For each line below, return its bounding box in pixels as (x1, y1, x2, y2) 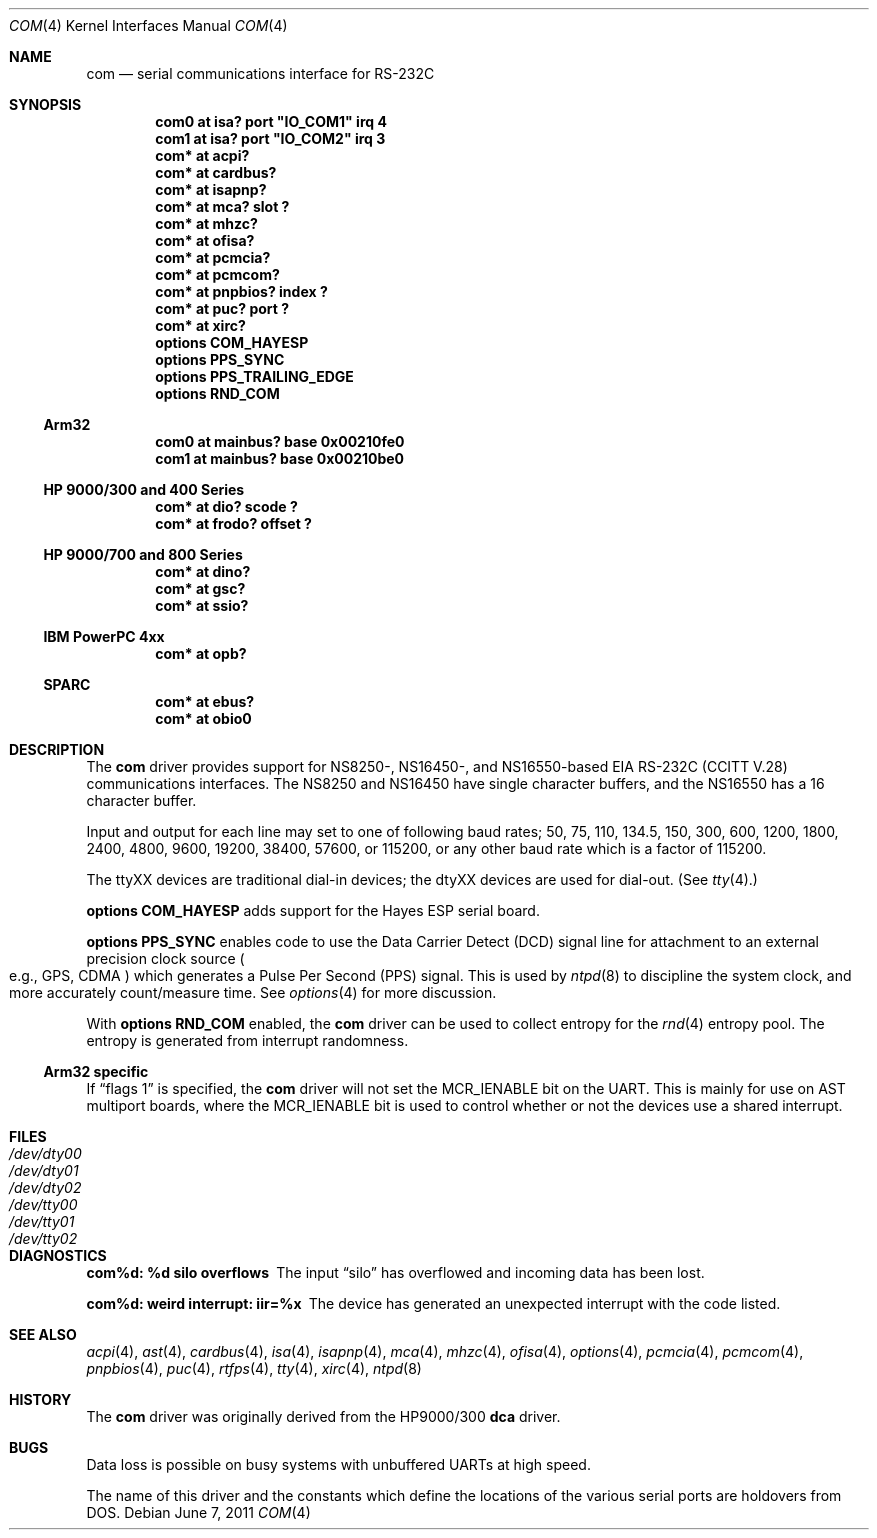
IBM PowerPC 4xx (43, 628, 165, 645)
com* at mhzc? (155, 215, 258, 232)
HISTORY (9, 1391, 72, 1408)
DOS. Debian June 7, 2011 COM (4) (86, 1504, 311, 1521)
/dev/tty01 (9, 1213, 75, 1230)
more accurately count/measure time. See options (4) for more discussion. (9, 984, 497, 1001)
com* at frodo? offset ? (155, 515, 312, 532)
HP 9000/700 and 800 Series (43, 546, 243, 563)
